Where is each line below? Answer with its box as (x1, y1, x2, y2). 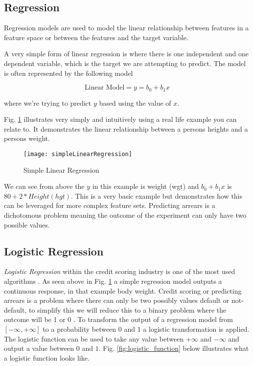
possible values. (4, 219, 50, 229)
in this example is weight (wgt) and (92, 181, 199, 191)
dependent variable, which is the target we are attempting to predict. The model (4, 58, 246, 68)
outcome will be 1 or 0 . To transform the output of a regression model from (4, 314, 233, 324)
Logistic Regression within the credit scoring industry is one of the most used (4, 266, 235, 276)
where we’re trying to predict (4, 97, 92, 108)
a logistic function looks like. (4, 352, 90, 363)
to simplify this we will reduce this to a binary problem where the (28, 304, 227, 315)
